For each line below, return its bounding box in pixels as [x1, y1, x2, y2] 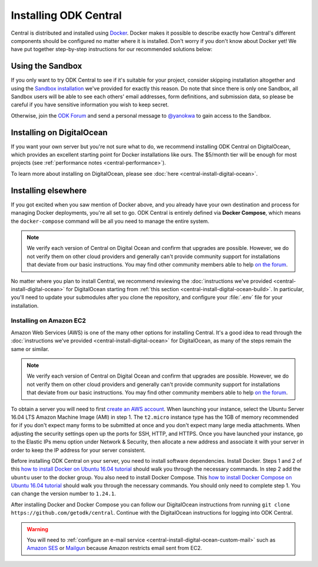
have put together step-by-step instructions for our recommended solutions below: [11, 46, 213, 53]
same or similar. [11, 345, 49, 352]
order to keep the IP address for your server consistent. [11, 446, 146, 453]
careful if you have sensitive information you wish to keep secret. [11, 101, 169, 108]
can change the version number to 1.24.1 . [11, 490, 116, 497]
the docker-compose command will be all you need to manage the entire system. [11, 218, 210, 225]
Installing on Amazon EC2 [11, 316, 87, 325]
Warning [26, 525, 48, 532]
